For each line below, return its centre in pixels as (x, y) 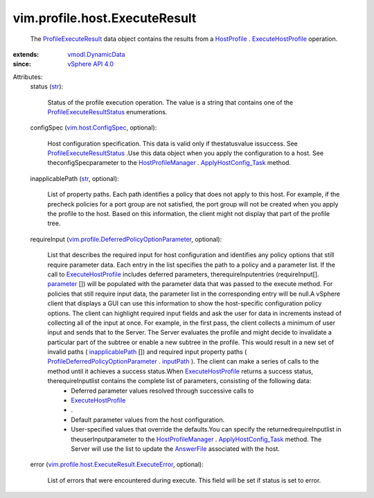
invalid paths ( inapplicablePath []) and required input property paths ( (147, 352)
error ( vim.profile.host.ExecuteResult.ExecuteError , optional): (117, 465)
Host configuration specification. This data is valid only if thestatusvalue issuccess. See (172, 143)
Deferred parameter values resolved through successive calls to (162, 391)
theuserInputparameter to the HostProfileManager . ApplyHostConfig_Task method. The (196, 439)
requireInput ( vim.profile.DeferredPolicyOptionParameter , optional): (126, 239)
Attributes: (28, 77)
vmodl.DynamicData (96, 54)
